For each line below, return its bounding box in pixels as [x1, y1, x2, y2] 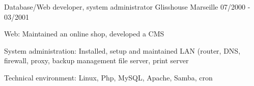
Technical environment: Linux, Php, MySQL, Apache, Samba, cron [4, 72, 213, 82]
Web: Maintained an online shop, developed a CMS [4, 28, 164, 39]
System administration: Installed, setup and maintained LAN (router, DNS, [4, 45, 241, 56]
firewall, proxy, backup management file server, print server [4, 55, 189, 66]
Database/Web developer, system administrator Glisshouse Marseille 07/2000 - [4, 2, 250, 12]
